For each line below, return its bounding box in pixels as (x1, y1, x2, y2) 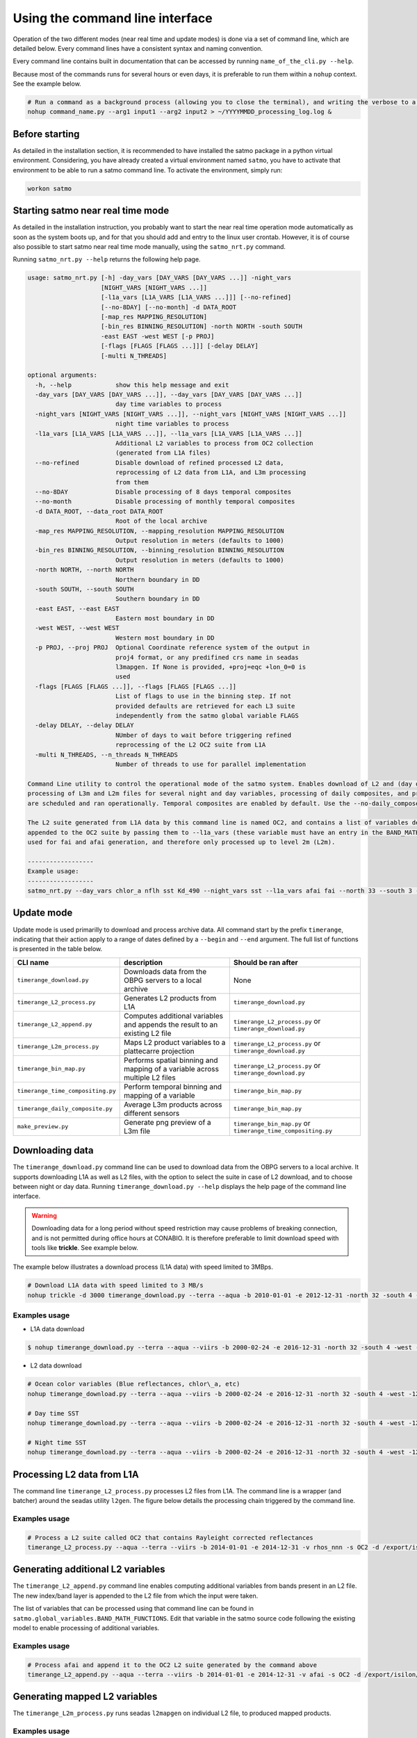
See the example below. (13, 80, 81, 88)
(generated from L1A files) (115, 449, 211, 457)
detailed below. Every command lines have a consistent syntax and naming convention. (13, 44, 263, 52)
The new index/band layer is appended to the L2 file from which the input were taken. (13, 1591, 259, 1600)
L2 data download (30, 1361, 83, 1370)
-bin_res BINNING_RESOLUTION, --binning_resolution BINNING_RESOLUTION (35, 546, 284, 554)
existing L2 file (124, 1028, 172, 1038)
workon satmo (27, 184, 72, 193)
